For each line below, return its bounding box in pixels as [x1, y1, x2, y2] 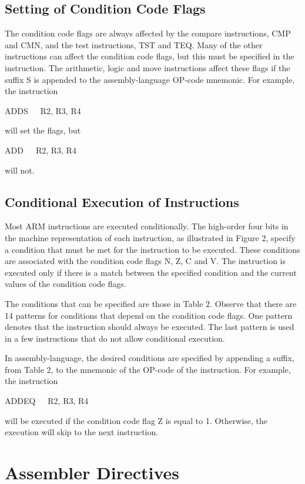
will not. [5, 163, 35, 176]
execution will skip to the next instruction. [5, 426, 159, 438]
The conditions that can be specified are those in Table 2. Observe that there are [5, 297, 297, 309]
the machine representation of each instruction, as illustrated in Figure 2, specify [5, 231, 296, 243]
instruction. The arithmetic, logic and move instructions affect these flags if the [5, 61, 290, 74]
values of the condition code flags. [5, 278, 126, 290]
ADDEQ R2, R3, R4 [5, 395, 89, 407]
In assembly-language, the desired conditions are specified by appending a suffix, [5, 352, 294, 364]
